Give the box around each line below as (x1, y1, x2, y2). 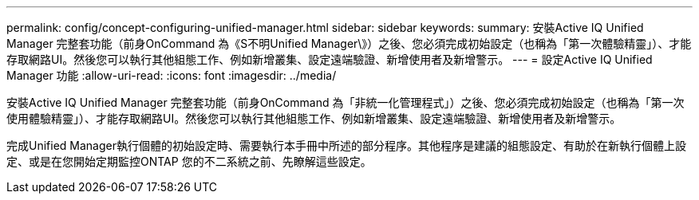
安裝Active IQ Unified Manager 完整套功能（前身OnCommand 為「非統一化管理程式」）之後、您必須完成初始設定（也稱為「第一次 (6, 96, 685, 109)
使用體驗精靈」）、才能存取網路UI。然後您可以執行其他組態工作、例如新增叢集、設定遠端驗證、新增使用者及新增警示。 (6, 112, 622, 125)
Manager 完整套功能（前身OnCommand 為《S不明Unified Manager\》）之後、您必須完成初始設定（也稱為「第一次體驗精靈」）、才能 (6, 37, 692, 50)
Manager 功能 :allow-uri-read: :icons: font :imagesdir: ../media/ (6, 69, 337, 82)
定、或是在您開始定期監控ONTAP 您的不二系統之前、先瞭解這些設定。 (6, 155, 372, 168)
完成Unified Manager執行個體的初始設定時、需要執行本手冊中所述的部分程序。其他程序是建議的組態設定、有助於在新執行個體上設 (6, 139, 686, 152)
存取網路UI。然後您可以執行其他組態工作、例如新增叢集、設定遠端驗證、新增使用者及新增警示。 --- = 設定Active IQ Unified (6, 53, 653, 66)
